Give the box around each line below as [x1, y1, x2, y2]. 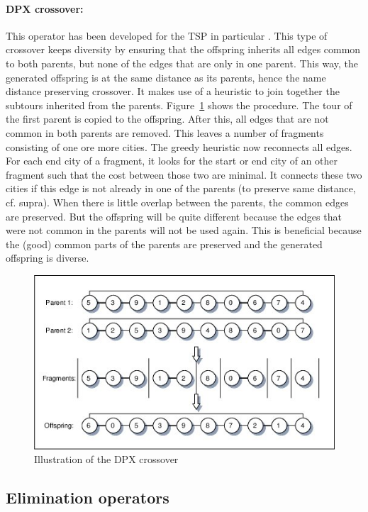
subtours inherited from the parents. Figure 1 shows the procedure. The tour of [6, 97, 352, 112]
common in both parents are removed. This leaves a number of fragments [6, 125, 324, 140]
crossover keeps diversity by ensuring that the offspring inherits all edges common [6, 42, 361, 57]
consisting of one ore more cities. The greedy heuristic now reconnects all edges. [6, 139, 352, 154]
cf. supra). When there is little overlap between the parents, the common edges [6, 194, 349, 209]
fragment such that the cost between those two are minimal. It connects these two [6, 167, 362, 182]
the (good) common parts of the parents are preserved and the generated [6, 236, 323, 251]
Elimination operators [6, 486, 169, 508]
